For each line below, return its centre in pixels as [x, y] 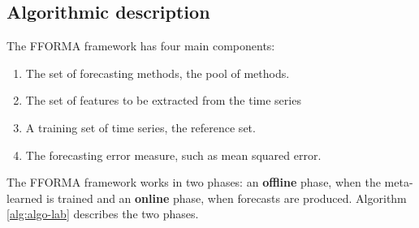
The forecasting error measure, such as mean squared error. [173, 155]
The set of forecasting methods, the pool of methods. [158, 73]
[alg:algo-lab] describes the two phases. [103, 214]
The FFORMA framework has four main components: [141, 46]
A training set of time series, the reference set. [140, 127]
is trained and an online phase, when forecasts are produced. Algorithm [227, 198]
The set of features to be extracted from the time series [163, 100]
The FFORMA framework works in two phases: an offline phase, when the [194, 182]
